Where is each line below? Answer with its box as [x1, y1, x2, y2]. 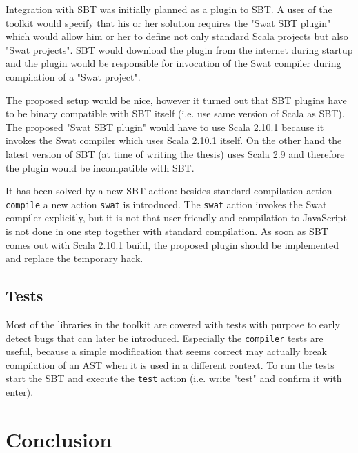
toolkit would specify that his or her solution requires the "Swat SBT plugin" [6, 15, 331, 30]
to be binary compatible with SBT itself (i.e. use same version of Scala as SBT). [6, 106, 345, 121]
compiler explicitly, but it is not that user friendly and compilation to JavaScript [6, 210, 347, 225]
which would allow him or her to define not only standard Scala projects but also [6, 29, 348, 43]
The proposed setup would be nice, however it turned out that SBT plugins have [6, 92, 347, 107]
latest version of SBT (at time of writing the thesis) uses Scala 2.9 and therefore [6, 146, 345, 161]
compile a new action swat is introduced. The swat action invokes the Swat [6, 197, 327, 211]
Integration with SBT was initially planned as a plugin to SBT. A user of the [6, 2, 332, 16]
